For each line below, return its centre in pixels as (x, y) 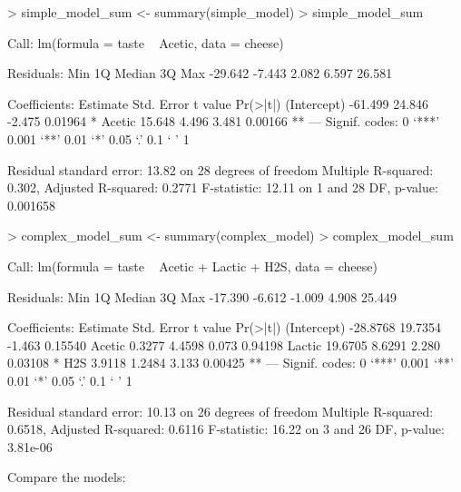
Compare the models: (67, 477)
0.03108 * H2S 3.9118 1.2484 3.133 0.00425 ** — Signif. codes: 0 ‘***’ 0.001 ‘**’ (231, 363)
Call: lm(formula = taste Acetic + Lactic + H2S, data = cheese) (192, 266)
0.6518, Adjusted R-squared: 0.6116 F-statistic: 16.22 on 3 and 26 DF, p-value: (226, 429)
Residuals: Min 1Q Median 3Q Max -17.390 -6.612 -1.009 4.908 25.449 (202, 296)
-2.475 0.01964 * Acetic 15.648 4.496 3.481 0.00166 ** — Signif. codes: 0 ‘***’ (224, 121)
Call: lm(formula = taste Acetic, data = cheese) (146, 42)
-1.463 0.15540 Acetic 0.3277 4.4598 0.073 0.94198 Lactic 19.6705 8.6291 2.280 (224, 344)
